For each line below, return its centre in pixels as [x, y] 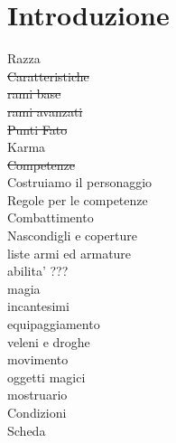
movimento [38, 359]
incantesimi [38, 306]
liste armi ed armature [69, 253]
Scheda [27, 430]
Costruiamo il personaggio [80, 182]
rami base [34, 94]
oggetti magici [46, 377]
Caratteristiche [48, 75]
